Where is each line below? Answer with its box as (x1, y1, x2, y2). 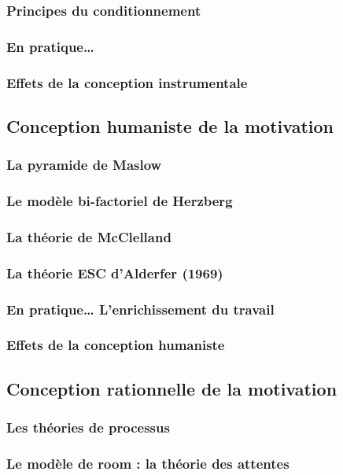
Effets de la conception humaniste (6, 335, 225, 355)
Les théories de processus (6, 418, 170, 437)
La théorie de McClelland (6, 226, 171, 246)
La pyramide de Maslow (6, 155, 162, 175)
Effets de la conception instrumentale (6, 72, 248, 92)
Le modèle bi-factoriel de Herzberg (6, 191, 233, 211)
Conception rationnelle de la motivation (6, 376, 337, 400)
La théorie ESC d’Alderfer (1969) (6, 263, 223, 282)
